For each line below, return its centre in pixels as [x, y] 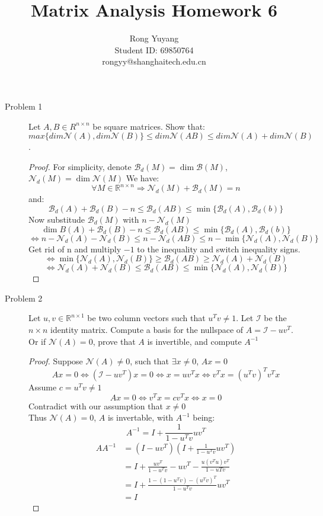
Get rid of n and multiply [75, 249]
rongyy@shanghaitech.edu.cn [154, 61]
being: [204, 417]
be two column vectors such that [146, 318]
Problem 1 [24, 106]
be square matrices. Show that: [149, 126]
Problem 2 [24, 298]
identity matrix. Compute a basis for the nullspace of [147, 329]
